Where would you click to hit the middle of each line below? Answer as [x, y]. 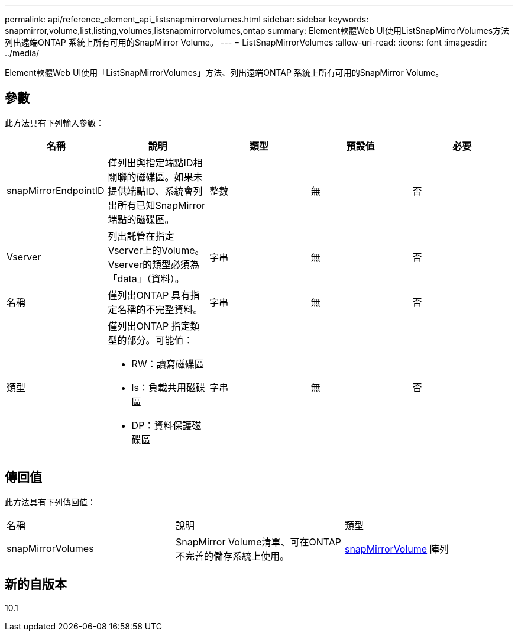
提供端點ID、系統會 [150, 191]
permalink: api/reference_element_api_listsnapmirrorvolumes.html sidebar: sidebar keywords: [187, 19]
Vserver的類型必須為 [153, 264]
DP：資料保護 [162, 425]
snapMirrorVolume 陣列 [396, 549]
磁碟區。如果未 [169, 177]
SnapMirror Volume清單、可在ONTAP [258, 542]
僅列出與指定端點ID [150, 162]
